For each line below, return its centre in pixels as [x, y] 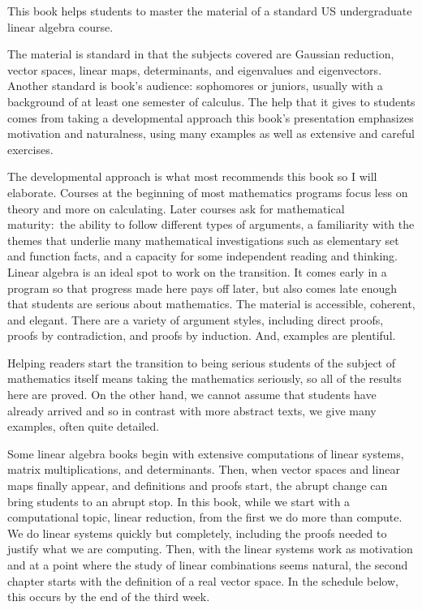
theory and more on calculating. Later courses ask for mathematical [176, 208]
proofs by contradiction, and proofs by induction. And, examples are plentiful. [202, 335]
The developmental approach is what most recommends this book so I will [192, 176]
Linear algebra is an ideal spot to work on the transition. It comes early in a [197, 271]
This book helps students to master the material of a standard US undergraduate [210, 11]
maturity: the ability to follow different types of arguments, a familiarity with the [211, 224]
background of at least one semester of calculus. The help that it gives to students [211, 101]
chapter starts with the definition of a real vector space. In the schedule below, [203, 580]
